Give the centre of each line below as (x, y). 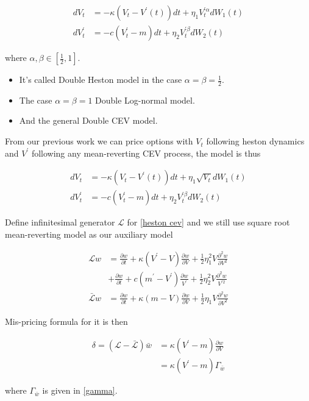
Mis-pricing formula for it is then (66, 321)
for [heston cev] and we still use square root (208, 222)
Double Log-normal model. (145, 100)
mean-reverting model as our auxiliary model (89, 234)
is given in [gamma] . (80, 390)
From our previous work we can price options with (99, 141)
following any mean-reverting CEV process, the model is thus (146, 153)
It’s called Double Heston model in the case (101, 80)
